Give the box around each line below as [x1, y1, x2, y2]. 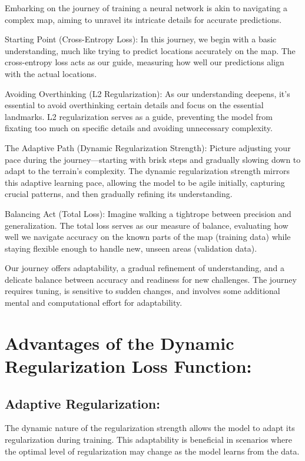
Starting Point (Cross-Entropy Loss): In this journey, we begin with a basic [5, 33, 277, 45]
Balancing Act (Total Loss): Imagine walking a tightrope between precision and [5, 207, 291, 219]
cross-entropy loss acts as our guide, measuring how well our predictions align [5, 56, 284, 68]
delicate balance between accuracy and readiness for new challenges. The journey [5, 273, 297, 285]
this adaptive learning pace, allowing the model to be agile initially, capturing [5, 176, 285, 188]
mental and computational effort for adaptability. [5, 296, 183, 309]
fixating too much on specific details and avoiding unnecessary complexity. [5, 122, 273, 134]
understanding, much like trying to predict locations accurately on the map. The [5, 44, 296, 56]
